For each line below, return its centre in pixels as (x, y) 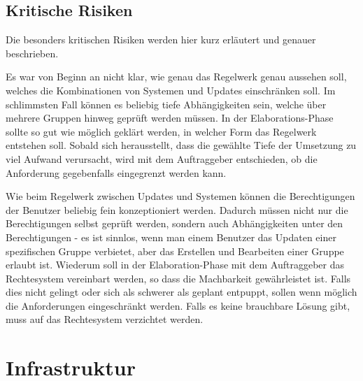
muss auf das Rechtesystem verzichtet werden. (105, 319)
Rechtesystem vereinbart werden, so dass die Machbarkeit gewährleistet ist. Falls (178, 278)
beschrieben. (32, 53)
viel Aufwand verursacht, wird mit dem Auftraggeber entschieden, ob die (162, 158)
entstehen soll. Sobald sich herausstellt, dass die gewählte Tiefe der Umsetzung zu (181, 145)
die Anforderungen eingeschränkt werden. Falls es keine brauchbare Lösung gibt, (178, 305)
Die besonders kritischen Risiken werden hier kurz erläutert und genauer (161, 39)
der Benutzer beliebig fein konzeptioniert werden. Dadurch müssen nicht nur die (177, 209)
